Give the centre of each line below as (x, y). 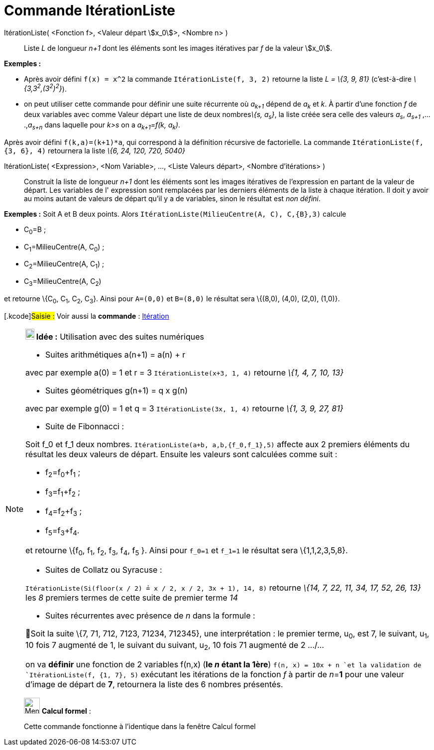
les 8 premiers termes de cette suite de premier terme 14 (132, 597)
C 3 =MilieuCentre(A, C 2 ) (63, 282)
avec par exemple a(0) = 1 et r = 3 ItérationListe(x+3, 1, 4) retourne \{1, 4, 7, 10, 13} (185, 372)
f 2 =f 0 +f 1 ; (63, 473)
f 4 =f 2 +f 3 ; (64, 512)
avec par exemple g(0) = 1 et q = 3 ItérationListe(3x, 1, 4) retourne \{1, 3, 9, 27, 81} (184, 408)
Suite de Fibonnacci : (85, 426)
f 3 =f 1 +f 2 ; (63, 492)
